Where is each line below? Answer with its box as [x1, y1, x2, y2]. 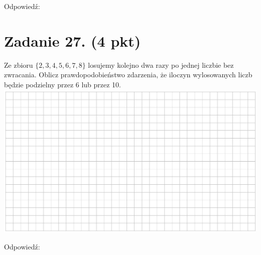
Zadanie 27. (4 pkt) [4, 30, 141, 51]
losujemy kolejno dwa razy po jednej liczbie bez [88, 59, 234, 70]
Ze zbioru [4, 59, 33, 70]
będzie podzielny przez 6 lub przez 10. [4, 79, 121, 89]
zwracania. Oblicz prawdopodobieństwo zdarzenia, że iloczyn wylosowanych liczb [4, 69, 252, 80]
